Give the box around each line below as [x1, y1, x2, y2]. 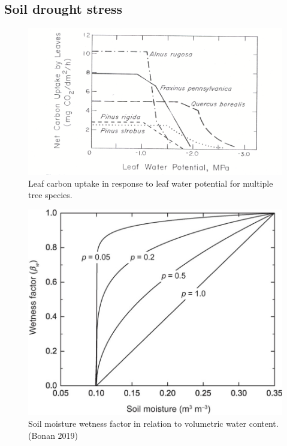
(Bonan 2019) [28, 429, 78, 441]
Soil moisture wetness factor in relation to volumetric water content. [28, 417, 279, 429]
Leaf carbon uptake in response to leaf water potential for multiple [28, 176, 273, 189]
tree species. [28, 188, 72, 201]
